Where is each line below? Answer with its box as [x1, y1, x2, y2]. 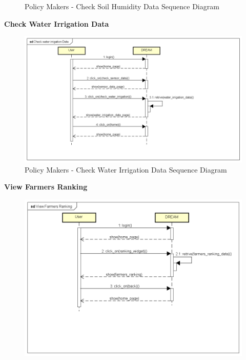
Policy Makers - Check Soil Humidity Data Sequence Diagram [25, 1, 219, 11]
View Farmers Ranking [4, 181, 88, 192]
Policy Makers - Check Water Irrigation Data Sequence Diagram [25, 164, 227, 175]
